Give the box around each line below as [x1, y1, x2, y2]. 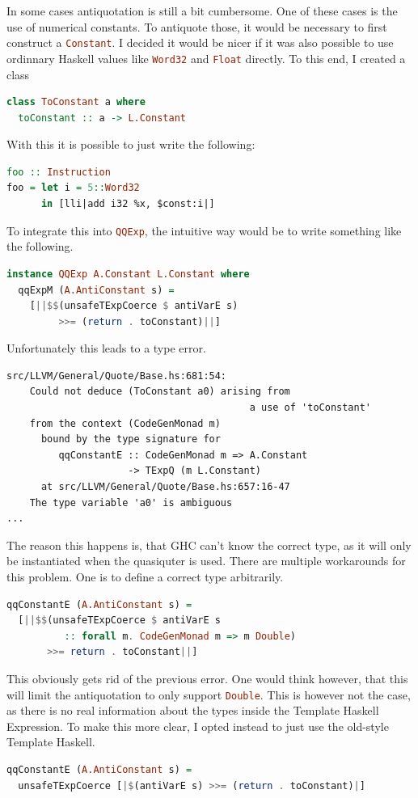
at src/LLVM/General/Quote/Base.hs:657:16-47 [40, 481, 290, 493]
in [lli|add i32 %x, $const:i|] [40, 198, 215, 210]
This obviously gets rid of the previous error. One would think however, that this [6, 669, 408, 686]
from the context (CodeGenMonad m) [29, 417, 221, 429]
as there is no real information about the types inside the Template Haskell [6, 702, 379, 719]
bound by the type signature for [40, 433, 221, 445]
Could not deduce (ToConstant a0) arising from [29, 386, 290, 398]
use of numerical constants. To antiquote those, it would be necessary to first [6, 18, 387, 35]
